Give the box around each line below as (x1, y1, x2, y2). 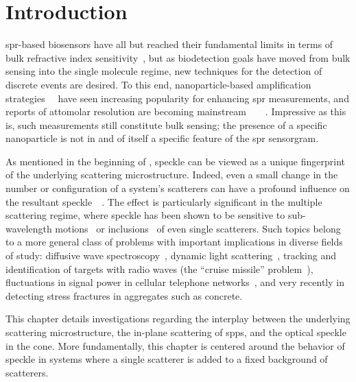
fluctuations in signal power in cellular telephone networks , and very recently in (5, 275, 344, 289)
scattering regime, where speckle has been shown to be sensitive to (5, 208, 285, 222)
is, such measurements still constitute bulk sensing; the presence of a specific (5, 117, 327, 132)
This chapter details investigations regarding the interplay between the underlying (5, 311, 351, 326)
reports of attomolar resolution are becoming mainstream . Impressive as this (5, 104, 346, 119)
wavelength (5, 221, 52, 235)
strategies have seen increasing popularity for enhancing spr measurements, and (5, 91, 349, 105)
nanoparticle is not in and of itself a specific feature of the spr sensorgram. (5, 131, 319, 145)
